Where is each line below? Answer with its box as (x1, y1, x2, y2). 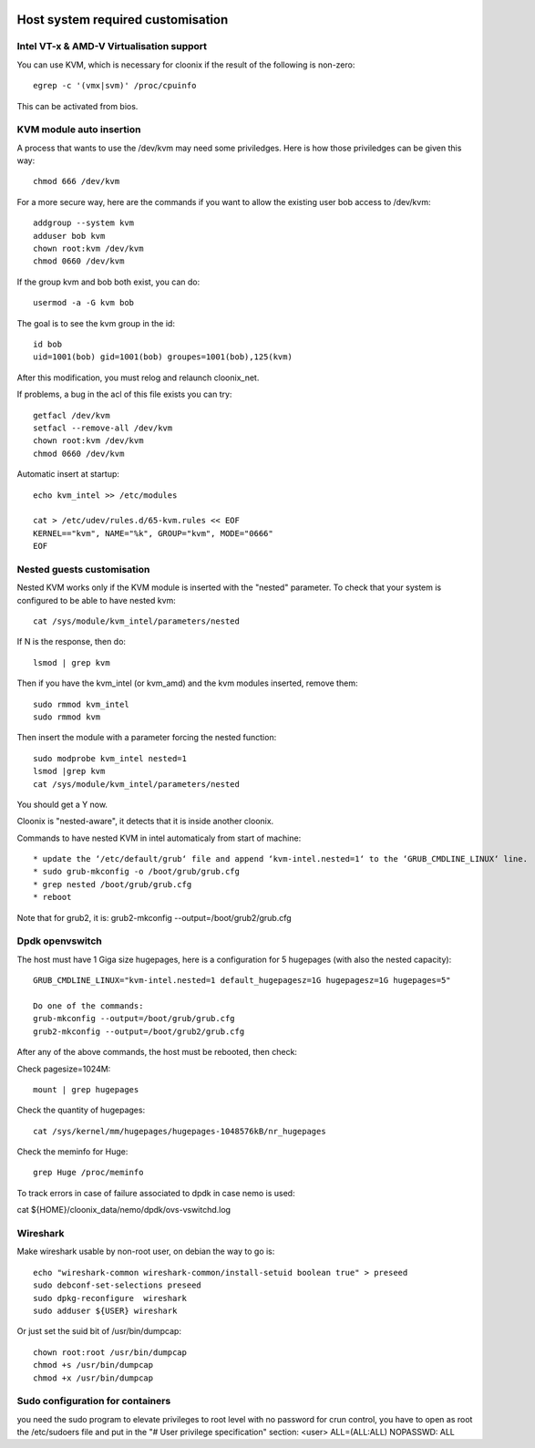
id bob (33, 338, 63, 349)
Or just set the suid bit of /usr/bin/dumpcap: (16, 1326, 182, 1337)
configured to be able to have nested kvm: (16, 595, 177, 605)
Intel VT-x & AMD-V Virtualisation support (16, 40, 208, 53)
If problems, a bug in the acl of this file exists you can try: (16, 388, 232, 400)
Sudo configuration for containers (16, 1395, 171, 1408)
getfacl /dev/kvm (33, 410, 110, 420)
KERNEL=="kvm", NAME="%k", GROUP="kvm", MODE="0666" (33, 528, 273, 538)
